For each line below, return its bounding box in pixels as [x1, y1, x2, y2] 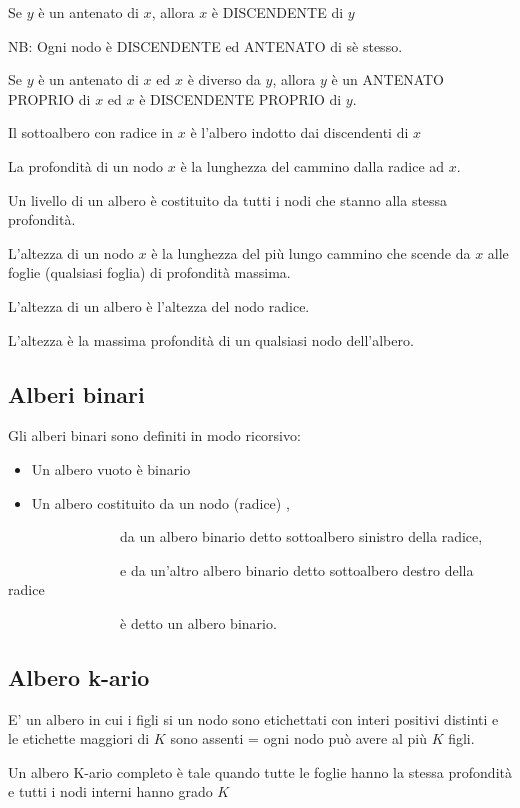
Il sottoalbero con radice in [8, 122, 174, 143]
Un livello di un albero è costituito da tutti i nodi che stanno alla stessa [8, 189, 448, 210]
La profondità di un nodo [8, 155, 164, 176]
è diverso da [187, 69, 261, 90]
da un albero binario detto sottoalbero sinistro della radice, [119, 526, 483, 547]
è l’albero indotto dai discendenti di [190, 122, 409, 143]
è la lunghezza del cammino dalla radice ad [180, 155, 445, 176]
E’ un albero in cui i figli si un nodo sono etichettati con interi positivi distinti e [8, 708, 499, 729]
